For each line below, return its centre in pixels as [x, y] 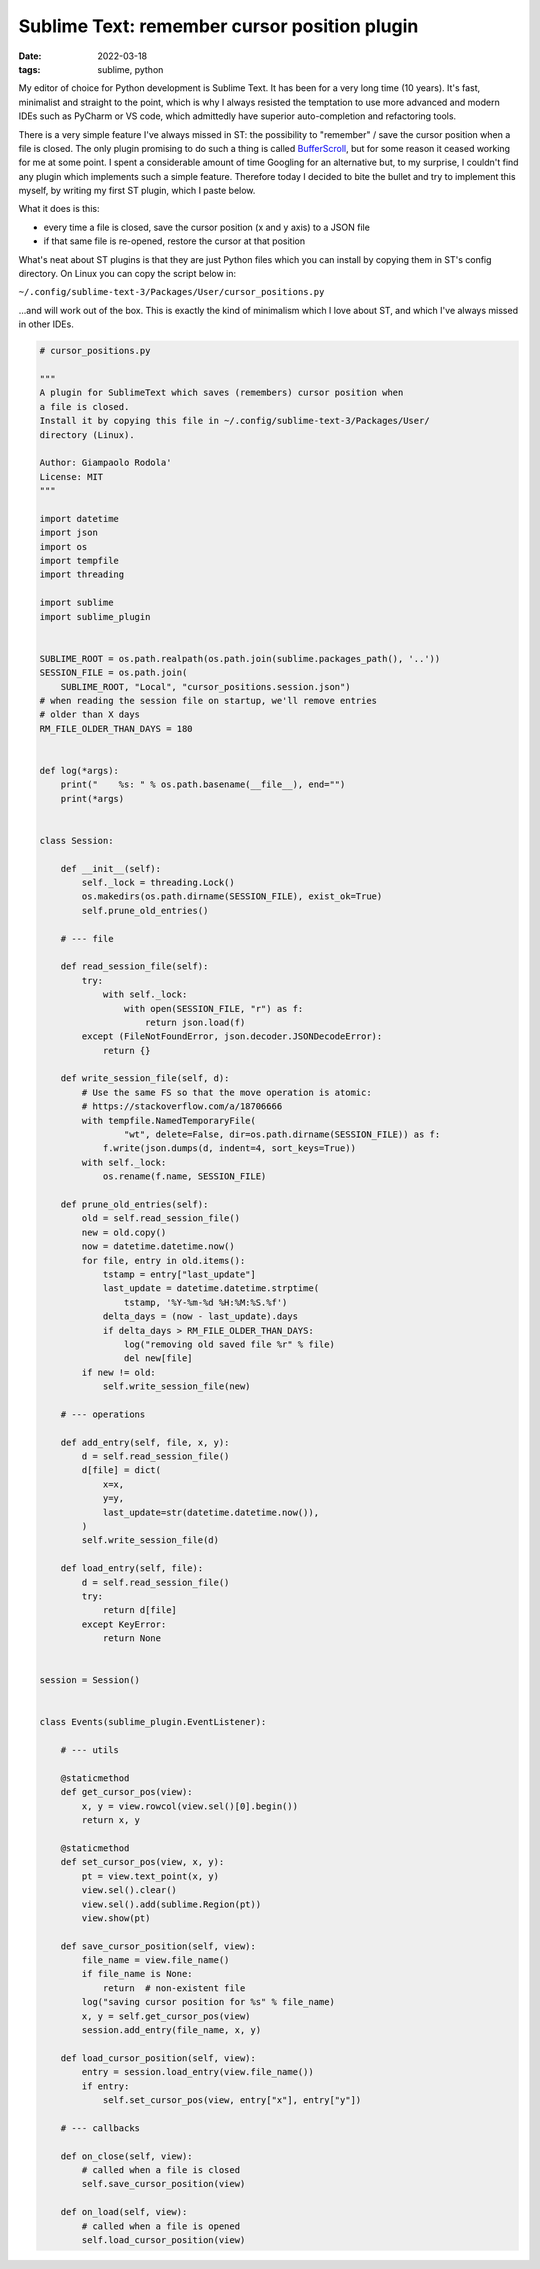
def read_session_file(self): [134, 966]
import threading [82, 574]
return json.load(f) [195, 1022]
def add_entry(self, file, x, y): [145, 1442]
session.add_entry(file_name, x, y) [171, 2030]
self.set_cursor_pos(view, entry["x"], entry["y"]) [232, 2100]
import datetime [79, 518]
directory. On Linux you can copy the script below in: [127, 274]
